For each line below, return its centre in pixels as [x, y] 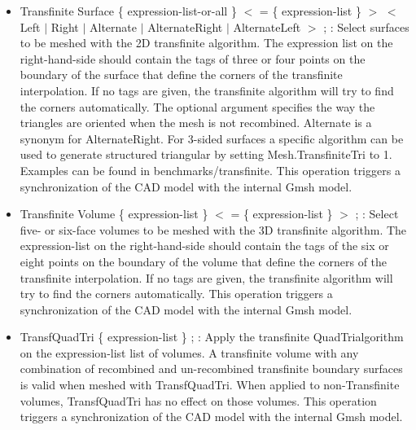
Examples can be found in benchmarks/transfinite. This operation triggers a [210, 170]
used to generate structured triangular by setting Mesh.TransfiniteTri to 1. [206, 154]
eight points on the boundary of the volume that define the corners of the [204, 261]
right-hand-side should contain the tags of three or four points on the [193, 58]
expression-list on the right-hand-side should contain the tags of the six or [204, 246]
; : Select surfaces [366, 26]
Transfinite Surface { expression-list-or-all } [128, 11]
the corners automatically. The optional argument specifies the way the [197, 106]
